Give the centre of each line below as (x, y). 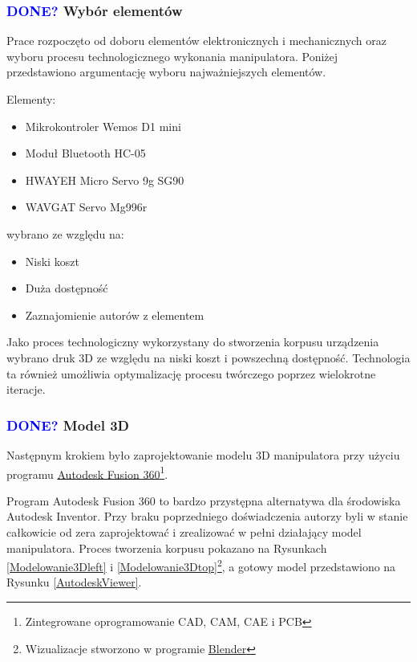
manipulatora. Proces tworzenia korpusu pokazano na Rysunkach (167, 548)
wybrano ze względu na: (65, 233)
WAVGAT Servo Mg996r (86, 207)
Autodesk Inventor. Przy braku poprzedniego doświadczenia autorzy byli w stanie (207, 516)
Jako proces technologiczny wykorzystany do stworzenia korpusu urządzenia (193, 342)
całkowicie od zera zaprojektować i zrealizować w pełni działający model (184, 531)
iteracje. (26, 389)
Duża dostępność (67, 288)
